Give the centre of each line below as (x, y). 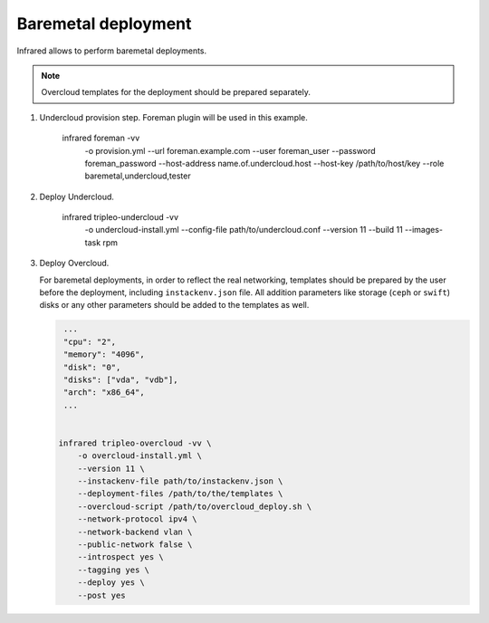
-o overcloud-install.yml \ (140, 456)
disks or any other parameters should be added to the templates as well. (174, 305)
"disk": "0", (92, 367)
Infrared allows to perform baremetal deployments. (112, 51)
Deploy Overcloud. (74, 264)
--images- (424, 230)
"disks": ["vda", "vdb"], (121, 379)
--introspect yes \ (121, 557)
